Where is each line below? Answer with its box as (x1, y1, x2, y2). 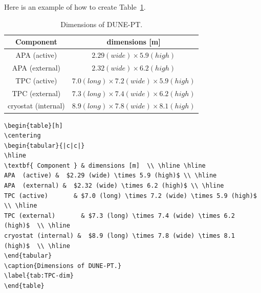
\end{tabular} (4, 252, 52, 260)
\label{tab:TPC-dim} (4, 272, 74, 280)
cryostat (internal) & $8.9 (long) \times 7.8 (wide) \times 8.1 (4, 232, 235, 240)
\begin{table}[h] (4, 122, 63, 129)
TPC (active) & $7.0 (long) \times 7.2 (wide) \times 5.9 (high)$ (4, 192, 257, 199)
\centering (4, 132, 41, 140)
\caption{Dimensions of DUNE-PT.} (4, 262, 122, 269)
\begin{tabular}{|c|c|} (4, 142, 85, 149)
